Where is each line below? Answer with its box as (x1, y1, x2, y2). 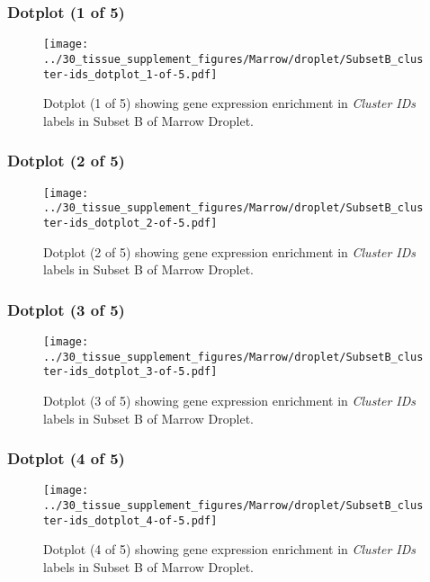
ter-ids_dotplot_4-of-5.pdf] (43, 514, 218, 527)
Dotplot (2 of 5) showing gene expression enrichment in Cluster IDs (43, 242, 417, 261)
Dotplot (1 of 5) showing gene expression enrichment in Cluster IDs (43, 94, 417, 112)
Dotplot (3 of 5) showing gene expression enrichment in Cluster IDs (43, 390, 417, 409)
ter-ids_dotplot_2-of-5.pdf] (43, 216, 218, 229)
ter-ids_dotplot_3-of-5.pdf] (43, 365, 218, 379)
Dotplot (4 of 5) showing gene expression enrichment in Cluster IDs (43, 540, 417, 559)
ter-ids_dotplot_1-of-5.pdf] (43, 67, 218, 81)
